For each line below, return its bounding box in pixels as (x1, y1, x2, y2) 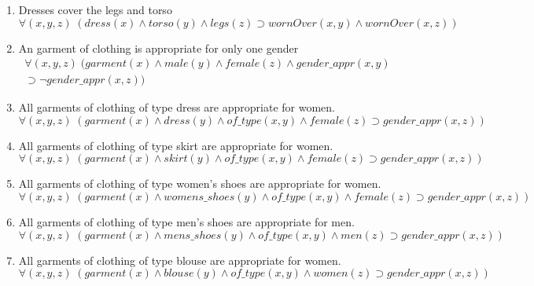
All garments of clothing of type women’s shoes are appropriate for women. (18, 175, 381, 192)
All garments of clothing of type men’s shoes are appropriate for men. (18, 214, 355, 230)
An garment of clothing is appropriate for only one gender (18, 39, 299, 56)
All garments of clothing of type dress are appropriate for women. (18, 99, 335, 115)
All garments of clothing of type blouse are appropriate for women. (18, 251, 341, 268)
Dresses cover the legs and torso (18, 2, 172, 17)
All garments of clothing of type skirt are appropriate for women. (18, 137, 333, 153)
